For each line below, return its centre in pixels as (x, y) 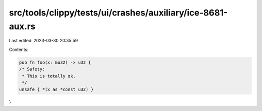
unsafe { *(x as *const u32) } (57, 89)
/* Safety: (32, 69)
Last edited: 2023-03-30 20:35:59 (43, 41)
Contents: (19, 49)
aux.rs (22, 26)
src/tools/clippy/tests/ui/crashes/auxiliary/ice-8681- (118, 13)
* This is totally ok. (49, 76)
